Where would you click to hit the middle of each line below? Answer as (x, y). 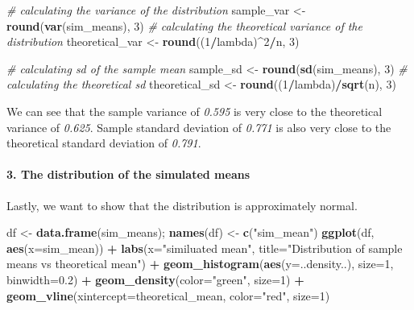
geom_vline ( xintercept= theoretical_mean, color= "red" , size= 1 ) (168, 295)
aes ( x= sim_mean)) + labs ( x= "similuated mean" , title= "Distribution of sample (205, 248)
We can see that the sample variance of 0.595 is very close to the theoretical (195, 111)
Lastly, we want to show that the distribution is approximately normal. (182, 205)
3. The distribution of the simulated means (128, 174)
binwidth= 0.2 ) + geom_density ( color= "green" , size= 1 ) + (155, 279)
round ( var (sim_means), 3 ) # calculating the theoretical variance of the (184, 25)
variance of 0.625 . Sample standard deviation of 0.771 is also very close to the (199, 127)
